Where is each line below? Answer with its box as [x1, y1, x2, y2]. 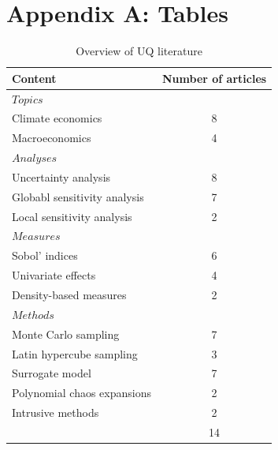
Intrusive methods [12, 404, 99, 421]
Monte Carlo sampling [12, 325, 120, 342]
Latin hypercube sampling [12, 345, 138, 362]
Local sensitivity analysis [12, 208, 132, 224]
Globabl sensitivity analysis [12, 188, 144, 204]
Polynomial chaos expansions [12, 384, 151, 401]
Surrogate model [12, 365, 91, 381]
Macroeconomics [12, 129, 91, 146]
